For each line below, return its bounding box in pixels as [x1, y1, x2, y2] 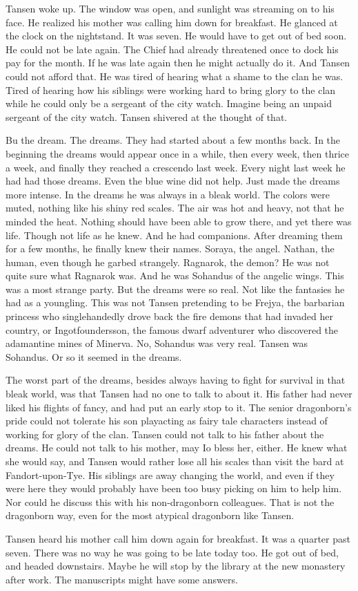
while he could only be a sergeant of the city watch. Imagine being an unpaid [6, 96, 332, 111]
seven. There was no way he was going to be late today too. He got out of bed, [6, 545, 339, 559]
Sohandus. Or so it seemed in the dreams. [6, 349, 182, 364]
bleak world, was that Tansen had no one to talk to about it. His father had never [6, 386, 352, 401]
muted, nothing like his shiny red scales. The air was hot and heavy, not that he [6, 200, 344, 215]
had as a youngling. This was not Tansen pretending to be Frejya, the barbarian [6, 295, 345, 310]
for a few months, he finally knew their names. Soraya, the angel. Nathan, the [6, 241, 335, 256]
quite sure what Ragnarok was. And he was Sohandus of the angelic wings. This [6, 268, 344, 283]
